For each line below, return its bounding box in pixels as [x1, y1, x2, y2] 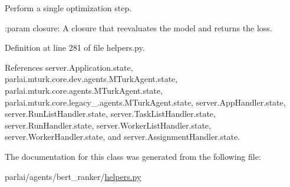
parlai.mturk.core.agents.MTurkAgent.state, [5, 84, 163, 96]
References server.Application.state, [5, 61, 133, 73]
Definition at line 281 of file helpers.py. [5, 41, 145, 54]
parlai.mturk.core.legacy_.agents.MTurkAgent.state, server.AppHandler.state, [5, 96, 286, 108]
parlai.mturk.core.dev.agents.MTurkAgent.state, [5, 73, 178, 85]
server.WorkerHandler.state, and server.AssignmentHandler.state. [5, 130, 240, 143]
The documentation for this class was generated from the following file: [5, 150, 261, 162]
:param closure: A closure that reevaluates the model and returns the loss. [5, 21, 272, 34]
